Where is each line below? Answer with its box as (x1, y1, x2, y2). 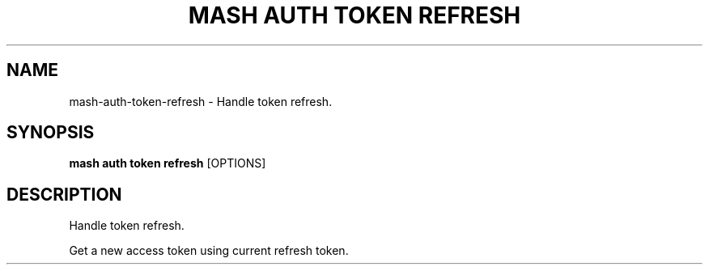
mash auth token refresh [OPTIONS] (69, 156, 266, 171)
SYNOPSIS (6, 122, 95, 143)
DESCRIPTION (6, 184, 122, 205)
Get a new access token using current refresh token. (69, 243, 349, 258)
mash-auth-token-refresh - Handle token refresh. (69, 94, 333, 108)
